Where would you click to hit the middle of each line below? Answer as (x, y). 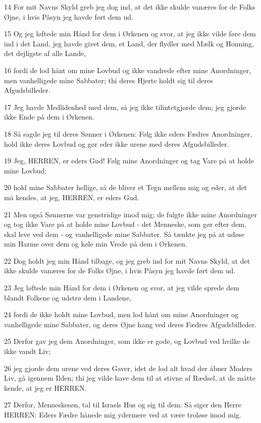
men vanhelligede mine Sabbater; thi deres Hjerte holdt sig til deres (109, 80)
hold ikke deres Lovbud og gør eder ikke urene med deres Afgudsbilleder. (117, 143)
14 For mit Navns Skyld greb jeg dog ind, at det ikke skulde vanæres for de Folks (130, 7)
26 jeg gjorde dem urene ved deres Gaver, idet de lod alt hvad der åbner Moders (128, 368)
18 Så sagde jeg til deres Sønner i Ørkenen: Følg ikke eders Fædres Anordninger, (128, 133)
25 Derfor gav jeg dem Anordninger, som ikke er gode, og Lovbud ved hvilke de (127, 341)
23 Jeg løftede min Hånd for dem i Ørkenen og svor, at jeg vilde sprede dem (122, 288)
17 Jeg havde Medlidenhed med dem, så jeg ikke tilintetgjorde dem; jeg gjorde (125, 107)
